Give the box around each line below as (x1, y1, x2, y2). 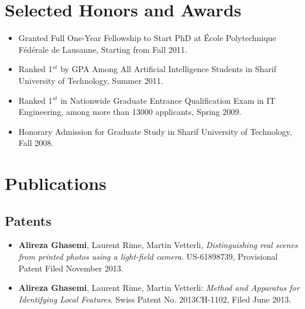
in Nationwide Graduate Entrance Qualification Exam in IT (60, 94, 276, 106)
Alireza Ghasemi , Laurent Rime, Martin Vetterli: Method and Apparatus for (18, 281, 300, 294)
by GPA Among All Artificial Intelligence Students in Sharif (60, 63, 276, 75)
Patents (5, 211, 52, 229)
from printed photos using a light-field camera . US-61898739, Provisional (18, 250, 278, 263)
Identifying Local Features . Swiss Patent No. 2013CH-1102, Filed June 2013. (18, 293, 292, 305)
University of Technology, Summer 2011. (18, 74, 163, 86)
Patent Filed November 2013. (18, 262, 124, 274)
